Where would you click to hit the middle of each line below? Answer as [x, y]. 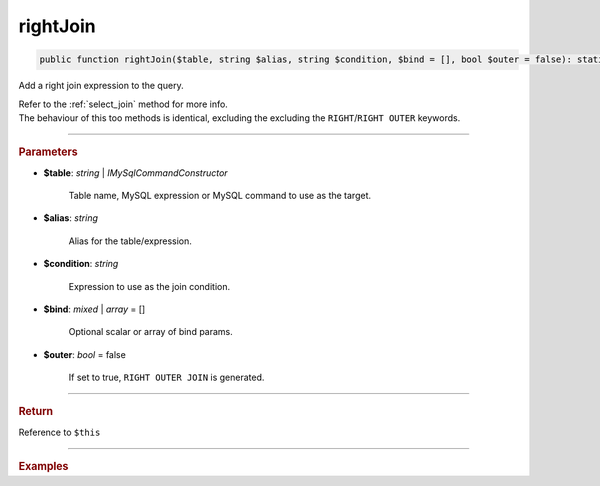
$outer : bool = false [85, 354]
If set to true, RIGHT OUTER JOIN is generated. [166, 377]
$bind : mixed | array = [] [94, 309]
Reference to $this [59, 432]
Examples [43, 467]
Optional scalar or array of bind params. [151, 332]
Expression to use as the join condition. [149, 286]
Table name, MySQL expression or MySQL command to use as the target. [220, 195]
